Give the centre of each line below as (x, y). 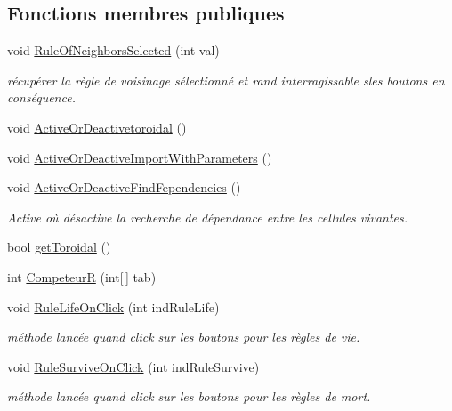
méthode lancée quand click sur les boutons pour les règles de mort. (189, 396)
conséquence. (41, 97)
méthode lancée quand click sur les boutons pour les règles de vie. (184, 337)
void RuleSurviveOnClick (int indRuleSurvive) (133, 366)
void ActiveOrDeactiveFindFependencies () (124, 187)
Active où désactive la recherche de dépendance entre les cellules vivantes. (208, 217)
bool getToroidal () (59, 247)
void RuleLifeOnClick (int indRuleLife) (113, 306)
